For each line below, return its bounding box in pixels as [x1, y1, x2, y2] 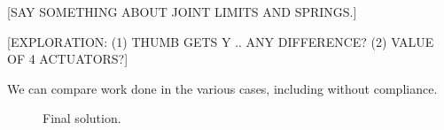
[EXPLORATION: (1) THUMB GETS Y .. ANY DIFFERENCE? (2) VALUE [7, 32, 434, 50]
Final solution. [43, 109, 121, 127]
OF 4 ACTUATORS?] [7, 50, 129, 68]
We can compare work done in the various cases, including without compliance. [7, 79, 438, 97]
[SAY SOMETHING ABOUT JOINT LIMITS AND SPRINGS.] [7, 3, 357, 20]
